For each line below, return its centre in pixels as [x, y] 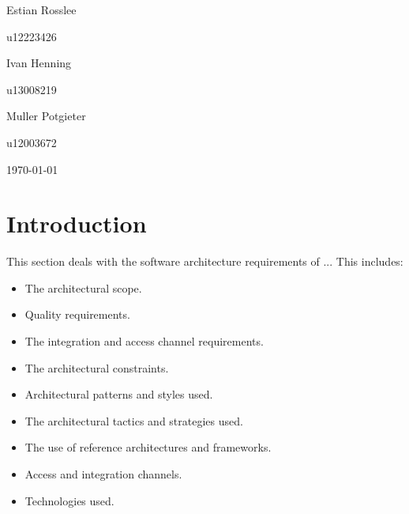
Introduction [77, 223]
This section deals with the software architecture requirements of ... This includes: [205, 261]
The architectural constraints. [97, 367]
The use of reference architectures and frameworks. [148, 447]
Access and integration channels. [103, 474]
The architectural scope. [83, 287]
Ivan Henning [39, 63]
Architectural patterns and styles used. [119, 394]
